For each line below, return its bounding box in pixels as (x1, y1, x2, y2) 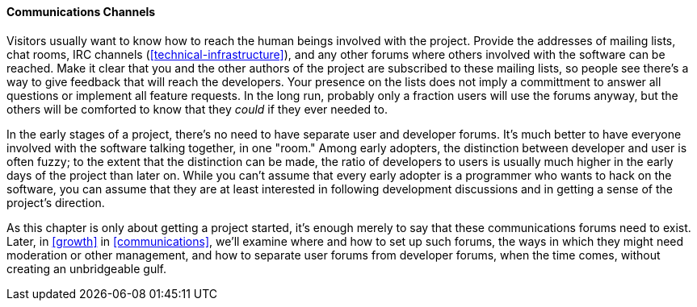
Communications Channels (6, 5, 156, 19)
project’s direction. (6, 195, 105, 210)
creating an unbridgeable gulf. (6, 261, 167, 276)
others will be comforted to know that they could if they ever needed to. (6, 102, 388, 116)
